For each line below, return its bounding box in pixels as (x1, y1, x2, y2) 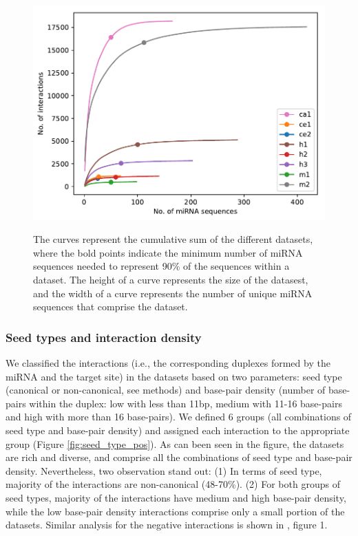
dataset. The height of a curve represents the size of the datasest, (33, 272, 308, 287)
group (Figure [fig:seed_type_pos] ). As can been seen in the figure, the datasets (6, 436, 344, 451)
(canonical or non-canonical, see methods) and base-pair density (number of (6, 383, 326, 397)
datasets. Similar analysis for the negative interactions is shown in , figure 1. (6, 517, 328, 532)
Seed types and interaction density (6, 328, 202, 345)
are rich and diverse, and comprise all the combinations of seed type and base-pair (6, 450, 352, 464)
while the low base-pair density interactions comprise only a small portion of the (6, 504, 345, 518)
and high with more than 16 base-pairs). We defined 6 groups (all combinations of (6, 409, 352, 424)
